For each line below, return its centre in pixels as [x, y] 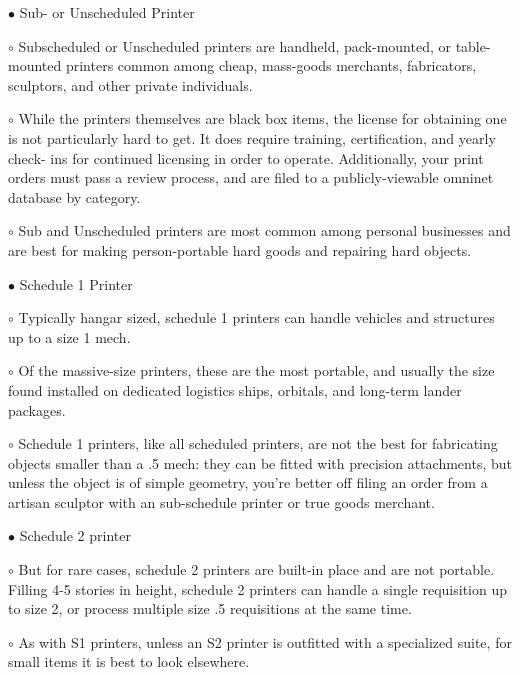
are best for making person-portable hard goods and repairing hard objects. [240, 249]
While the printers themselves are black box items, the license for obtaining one [262, 118]
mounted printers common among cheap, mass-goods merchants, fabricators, [242, 65]
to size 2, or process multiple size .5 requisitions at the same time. [210, 608]
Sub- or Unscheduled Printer [107, 12]
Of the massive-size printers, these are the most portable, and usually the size [256, 370]
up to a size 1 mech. [69, 336]
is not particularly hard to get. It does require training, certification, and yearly [252, 137]
